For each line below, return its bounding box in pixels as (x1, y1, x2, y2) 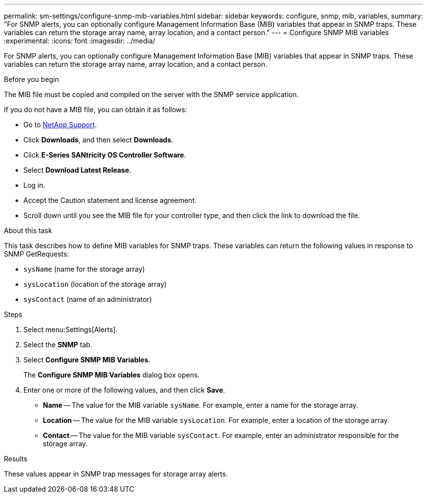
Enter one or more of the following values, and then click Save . (23, 386, 225, 394)
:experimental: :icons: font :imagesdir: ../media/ (4, 37, 155, 45)
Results (4, 455, 28, 463)
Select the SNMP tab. (23, 340, 93, 349)
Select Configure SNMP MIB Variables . (23, 356, 151, 364)
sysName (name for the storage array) (23, 265, 145, 273)
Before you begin (4, 75, 59, 83)
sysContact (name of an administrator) (23, 295, 152, 303)
